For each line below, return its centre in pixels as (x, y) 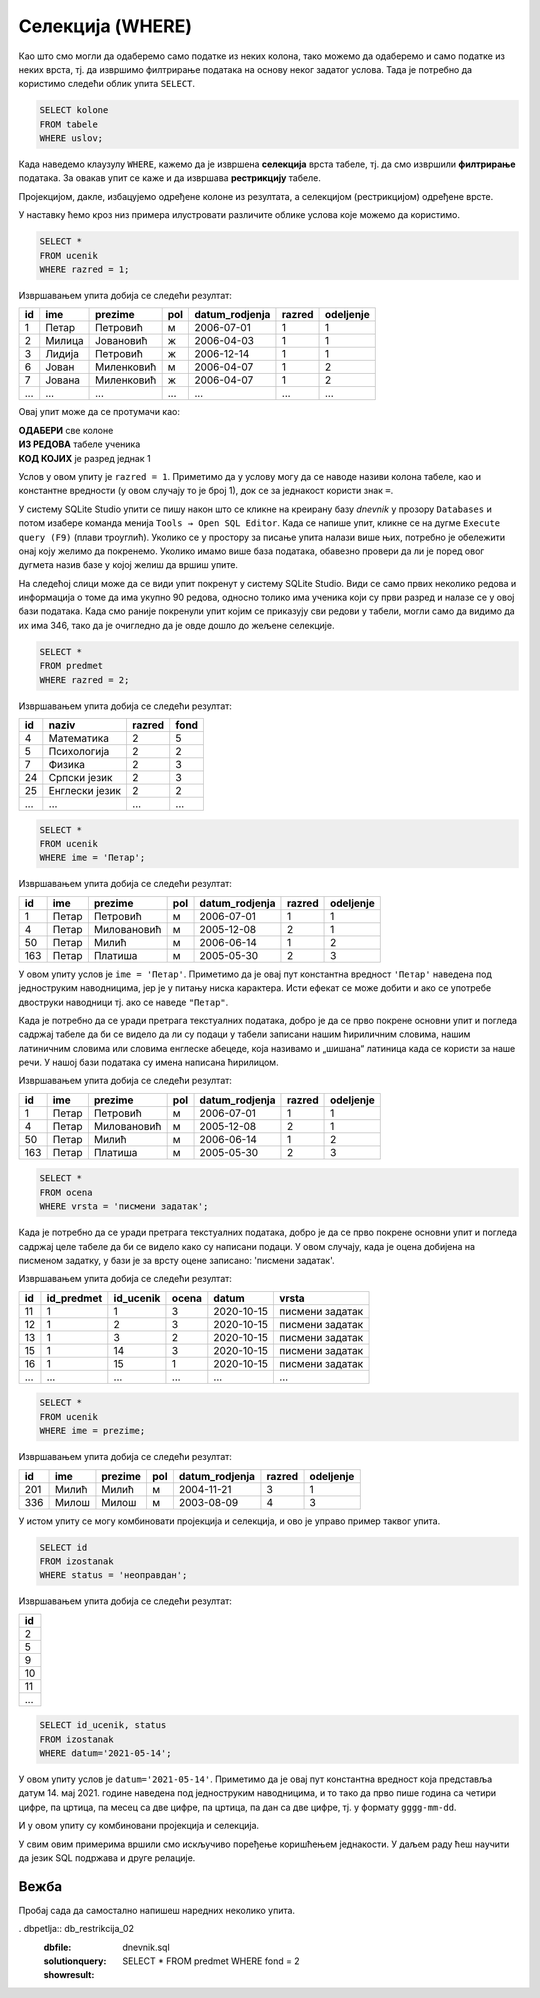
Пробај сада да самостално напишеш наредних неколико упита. (156, 1910)
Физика (66, 764)
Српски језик (80, 777)
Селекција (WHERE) (105, 26)
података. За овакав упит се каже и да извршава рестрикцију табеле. (170, 178)
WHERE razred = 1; (84, 269)
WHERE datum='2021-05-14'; (105, 1753)
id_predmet (74, 1298)
